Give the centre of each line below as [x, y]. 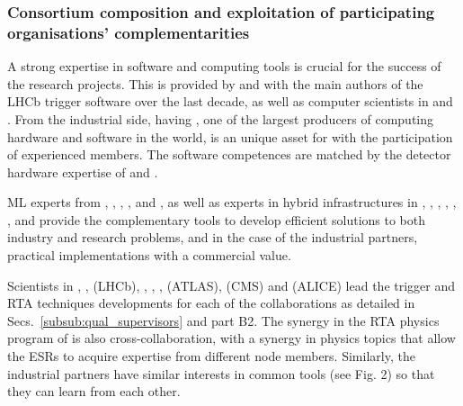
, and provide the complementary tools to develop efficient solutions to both [217, 219]
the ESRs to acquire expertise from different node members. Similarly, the [211, 356]
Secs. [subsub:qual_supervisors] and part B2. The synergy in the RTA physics [223, 320]
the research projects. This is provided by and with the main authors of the [215, 83]
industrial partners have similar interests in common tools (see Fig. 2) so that [221, 373]
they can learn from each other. [94, 391]
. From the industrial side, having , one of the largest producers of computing [221, 118]
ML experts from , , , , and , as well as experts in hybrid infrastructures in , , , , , [232, 202]
